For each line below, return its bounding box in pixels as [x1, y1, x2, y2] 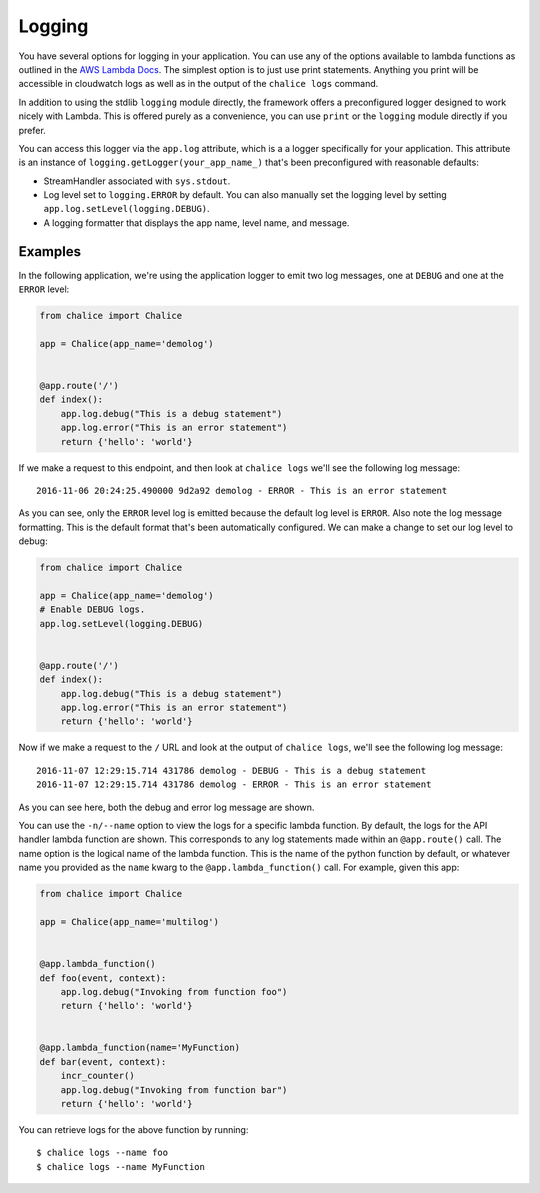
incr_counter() [60, 1070, 135, 1082]
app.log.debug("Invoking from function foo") [60, 986, 288, 997]
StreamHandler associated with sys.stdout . [43, 175, 231, 187]
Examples [18, 243, 82, 260]
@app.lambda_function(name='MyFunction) [39, 1042, 240, 1054]
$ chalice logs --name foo [36, 1147, 169, 1159]
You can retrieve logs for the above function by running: [18, 1124, 249, 1136]
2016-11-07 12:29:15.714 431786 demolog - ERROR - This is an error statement [36, 779, 432, 790]
